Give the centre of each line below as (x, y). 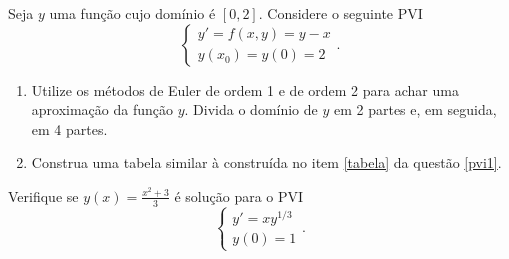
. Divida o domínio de (251, 109)
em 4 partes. (69, 128)
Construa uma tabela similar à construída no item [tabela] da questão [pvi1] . (266, 162)
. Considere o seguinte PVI (340, 13)
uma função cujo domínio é (132, 13)
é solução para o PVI (239, 195)
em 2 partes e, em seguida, (415, 109)
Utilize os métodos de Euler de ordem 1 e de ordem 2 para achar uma (245, 89)
